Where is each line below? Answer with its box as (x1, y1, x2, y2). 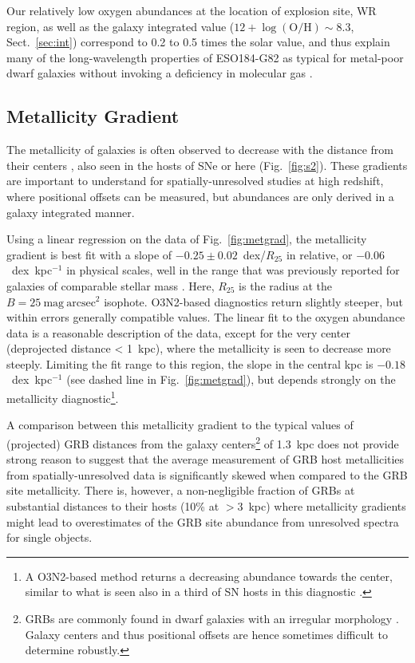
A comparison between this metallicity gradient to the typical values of (6, 416, 354, 433)
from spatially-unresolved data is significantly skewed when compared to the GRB (6, 466, 408, 483)
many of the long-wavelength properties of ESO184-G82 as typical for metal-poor (6, 49, 404, 65)
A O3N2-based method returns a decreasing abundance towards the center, (25, 567, 393, 584)
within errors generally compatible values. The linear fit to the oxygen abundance (6, 309, 405, 326)
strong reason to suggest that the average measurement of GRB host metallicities (6, 451, 405, 468)
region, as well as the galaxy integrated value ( (6, 18, 235, 34)
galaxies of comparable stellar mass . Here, (6, 277, 215, 294)
